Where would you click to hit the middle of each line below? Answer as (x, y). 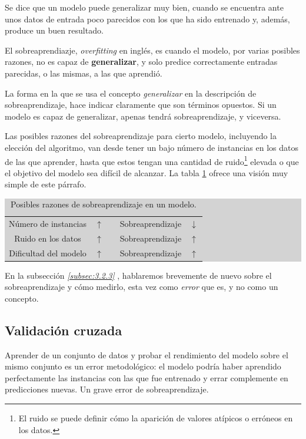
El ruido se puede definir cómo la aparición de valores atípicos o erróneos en (156, 417)
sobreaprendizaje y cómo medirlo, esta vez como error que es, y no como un (142, 287)
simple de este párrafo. (46, 184)
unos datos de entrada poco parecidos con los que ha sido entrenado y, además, (147, 19)
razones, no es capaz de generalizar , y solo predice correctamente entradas (141, 62)
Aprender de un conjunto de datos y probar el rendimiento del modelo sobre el (147, 354)
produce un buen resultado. (54, 30)
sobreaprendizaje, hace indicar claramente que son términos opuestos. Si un (141, 105)
